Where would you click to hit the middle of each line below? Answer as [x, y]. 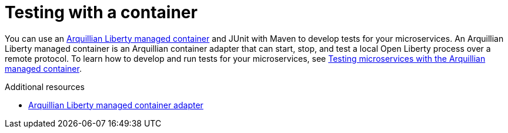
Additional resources [45, 87]
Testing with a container [101, 12]
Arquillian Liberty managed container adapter [116, 105]
